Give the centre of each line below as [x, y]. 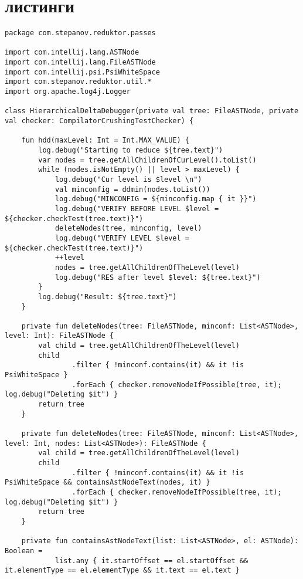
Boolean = [24, 551]
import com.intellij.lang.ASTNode [72, 53]
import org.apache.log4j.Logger [68, 92]
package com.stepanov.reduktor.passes [80, 33]
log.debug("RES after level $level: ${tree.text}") [158, 277]
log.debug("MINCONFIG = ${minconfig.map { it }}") [156, 199]
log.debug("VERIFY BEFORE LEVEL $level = [137, 209]
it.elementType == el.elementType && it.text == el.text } [122, 570]
